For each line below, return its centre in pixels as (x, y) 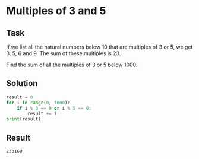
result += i (42, 114)
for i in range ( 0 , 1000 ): (38, 103)
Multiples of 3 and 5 (56, 11)
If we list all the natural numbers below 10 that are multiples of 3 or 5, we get (99, 47)
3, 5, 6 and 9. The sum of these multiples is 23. (64, 53)
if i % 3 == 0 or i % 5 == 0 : (54, 108)
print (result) (24, 119)
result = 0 (20, 97)
